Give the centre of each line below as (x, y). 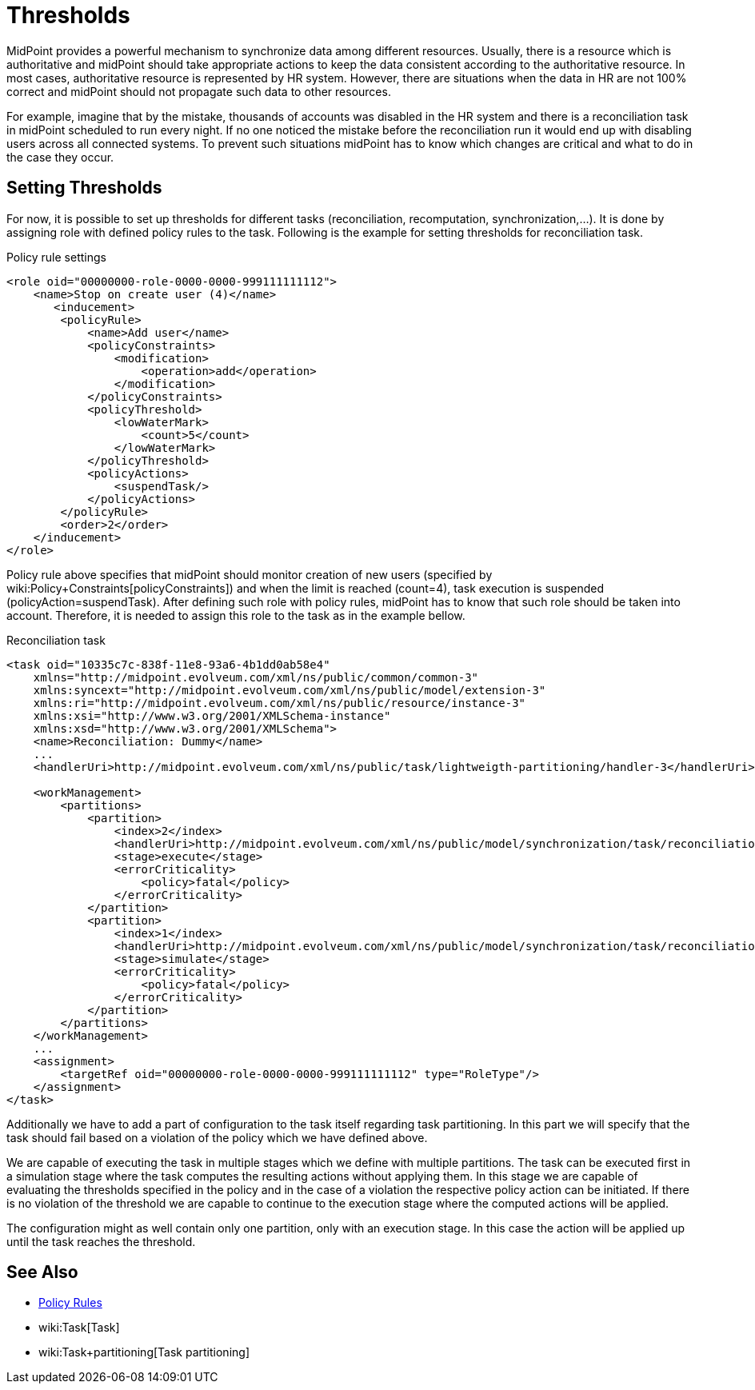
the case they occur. (60, 157)
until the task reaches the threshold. (101, 1241)
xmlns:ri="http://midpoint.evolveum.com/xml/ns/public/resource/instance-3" (280, 703)
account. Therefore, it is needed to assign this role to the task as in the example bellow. (236, 615)
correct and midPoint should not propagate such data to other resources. (199, 91)
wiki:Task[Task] (79, 1328)
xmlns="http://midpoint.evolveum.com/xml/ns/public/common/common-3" (256, 677)
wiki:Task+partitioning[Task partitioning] (144, 1352)
